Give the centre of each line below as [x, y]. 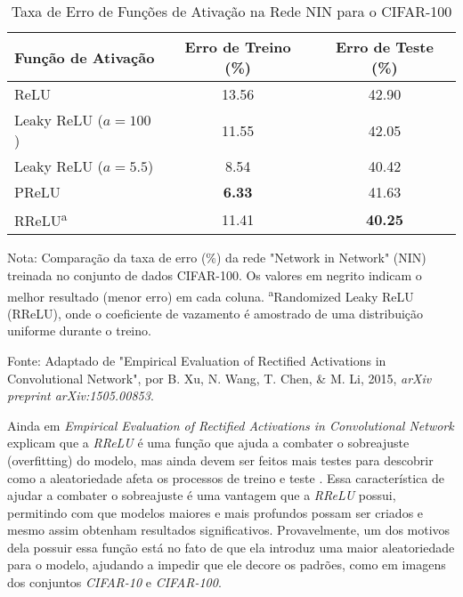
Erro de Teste [384, 47]
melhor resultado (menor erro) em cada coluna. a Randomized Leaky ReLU [211, 294]
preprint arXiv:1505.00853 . [81, 395]
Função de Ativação [85, 57]
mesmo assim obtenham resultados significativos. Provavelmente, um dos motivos [229, 530]
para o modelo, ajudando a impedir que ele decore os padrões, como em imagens [227, 565]
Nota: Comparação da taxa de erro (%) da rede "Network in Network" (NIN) [217, 258]
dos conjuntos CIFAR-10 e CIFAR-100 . [114, 582]
